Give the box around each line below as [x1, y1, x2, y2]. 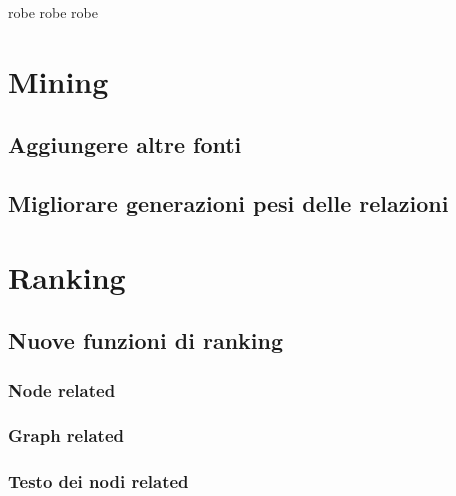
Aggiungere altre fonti [8, 129, 242, 160]
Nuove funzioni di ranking [8, 325, 283, 356]
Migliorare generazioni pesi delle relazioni [8, 188, 449, 219]
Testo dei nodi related [8, 469, 189, 494]
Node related [8, 377, 116, 402]
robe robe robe [8, 2, 98, 22]
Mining [8, 60, 109, 101]
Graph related [8, 423, 124, 448]
